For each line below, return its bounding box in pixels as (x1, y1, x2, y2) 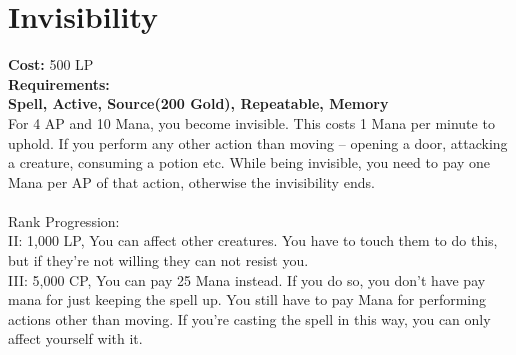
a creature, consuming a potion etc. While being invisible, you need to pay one (8, 152, 491, 173)
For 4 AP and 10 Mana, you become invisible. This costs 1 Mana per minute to (8, 112, 495, 133)
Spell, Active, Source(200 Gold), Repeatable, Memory (8, 93, 389, 114)
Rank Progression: (8, 210, 120, 231)
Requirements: (8, 73, 110, 94)
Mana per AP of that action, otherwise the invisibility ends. (8, 171, 375, 192)
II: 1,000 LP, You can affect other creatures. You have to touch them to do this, (8, 230, 498, 251)
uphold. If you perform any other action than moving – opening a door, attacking (8, 132, 508, 153)
